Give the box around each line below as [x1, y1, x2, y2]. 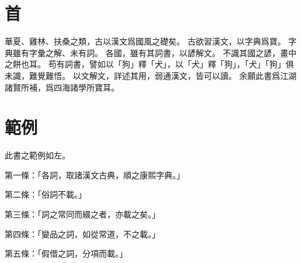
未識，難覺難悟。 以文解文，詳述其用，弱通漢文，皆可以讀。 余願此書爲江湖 [5, 69, 297, 81]
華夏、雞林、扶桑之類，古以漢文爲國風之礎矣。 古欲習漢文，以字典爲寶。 [5, 35, 286, 47]
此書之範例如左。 [5, 149, 70, 161]
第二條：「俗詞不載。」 [5, 188, 87, 200]
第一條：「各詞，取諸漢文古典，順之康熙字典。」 [5, 168, 185, 181]
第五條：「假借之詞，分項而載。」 [5, 247, 127, 259]
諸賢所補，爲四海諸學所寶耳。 [5, 81, 119, 93]
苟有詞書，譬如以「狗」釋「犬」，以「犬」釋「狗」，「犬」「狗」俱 [48, 58, 294, 70]
